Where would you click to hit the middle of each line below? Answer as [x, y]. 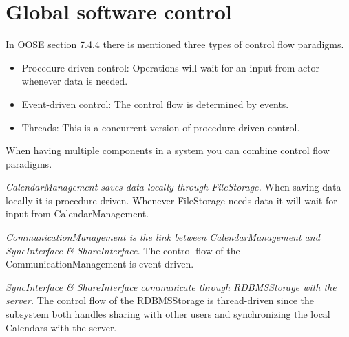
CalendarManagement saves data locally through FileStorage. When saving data [173, 187]
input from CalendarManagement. [77, 214]
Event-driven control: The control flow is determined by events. [155, 104]
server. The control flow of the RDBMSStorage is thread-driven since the [160, 300]
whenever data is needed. [75, 81]
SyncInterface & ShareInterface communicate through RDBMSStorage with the [171, 286]
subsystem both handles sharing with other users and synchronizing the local [168, 314]
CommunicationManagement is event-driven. [100, 264]
